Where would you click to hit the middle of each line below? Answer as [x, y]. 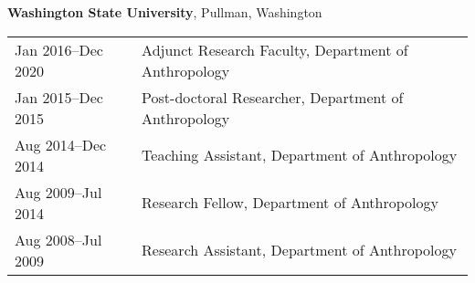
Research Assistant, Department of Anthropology [300, 250]
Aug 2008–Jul [58, 239]
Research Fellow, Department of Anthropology [290, 203]
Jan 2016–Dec [59, 49]
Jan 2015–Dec [59, 97]
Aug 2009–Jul [58, 192]
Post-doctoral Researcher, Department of [273, 97]
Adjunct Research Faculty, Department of [275, 49]
